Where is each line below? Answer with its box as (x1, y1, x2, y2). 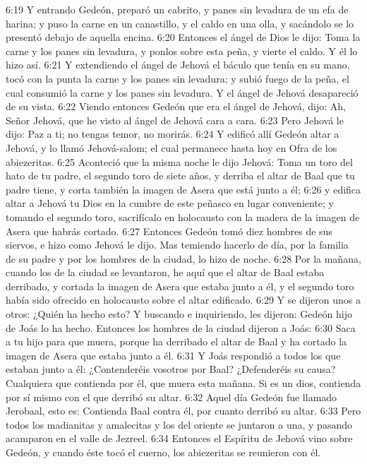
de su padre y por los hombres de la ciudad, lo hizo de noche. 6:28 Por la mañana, (6, 251, 361, 266)
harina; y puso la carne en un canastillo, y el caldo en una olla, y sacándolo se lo (6, 16, 354, 30)
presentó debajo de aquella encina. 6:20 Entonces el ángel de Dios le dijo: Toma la (6, 30, 361, 44)
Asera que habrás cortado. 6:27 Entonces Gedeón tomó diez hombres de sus (6, 223, 332, 238)
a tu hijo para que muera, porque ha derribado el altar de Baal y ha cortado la (6, 334, 347, 349)
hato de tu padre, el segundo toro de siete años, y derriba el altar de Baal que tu (6, 168, 355, 183)
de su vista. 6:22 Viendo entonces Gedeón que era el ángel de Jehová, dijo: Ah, (6, 99, 346, 114)
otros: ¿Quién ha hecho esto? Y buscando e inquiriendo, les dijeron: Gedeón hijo (6, 307, 352, 321)
